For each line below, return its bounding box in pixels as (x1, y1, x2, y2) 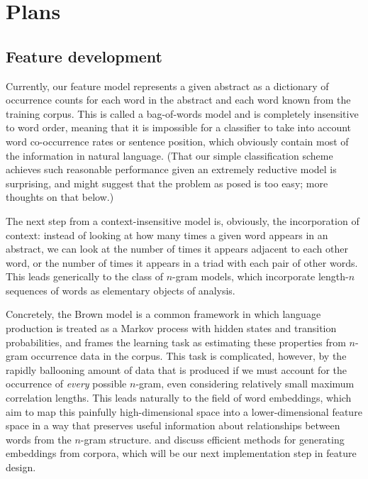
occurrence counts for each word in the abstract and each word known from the (6, 92, 351, 107)
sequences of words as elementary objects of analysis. (6, 282, 235, 297)
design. (6, 460, 36, 475)
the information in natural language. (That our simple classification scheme (6, 148, 333, 163)
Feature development (6, 45, 163, 67)
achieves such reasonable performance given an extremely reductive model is (6, 162, 337, 177)
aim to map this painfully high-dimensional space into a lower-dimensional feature (6, 404, 362, 419)
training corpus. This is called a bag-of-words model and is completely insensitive (6, 106, 359, 121)
